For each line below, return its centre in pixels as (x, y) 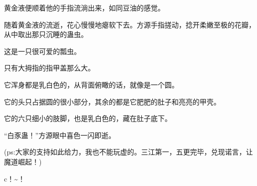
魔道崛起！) (23, 161)
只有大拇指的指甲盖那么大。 (49, 68)
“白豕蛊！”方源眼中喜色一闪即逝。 (60, 135)
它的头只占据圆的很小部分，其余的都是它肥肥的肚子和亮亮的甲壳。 (112, 101)
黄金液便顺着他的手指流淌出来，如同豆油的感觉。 (84, 7)
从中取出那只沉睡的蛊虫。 (46, 34)
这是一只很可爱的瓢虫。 (42, 51)
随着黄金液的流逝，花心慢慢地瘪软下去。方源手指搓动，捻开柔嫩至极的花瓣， (130, 24)
